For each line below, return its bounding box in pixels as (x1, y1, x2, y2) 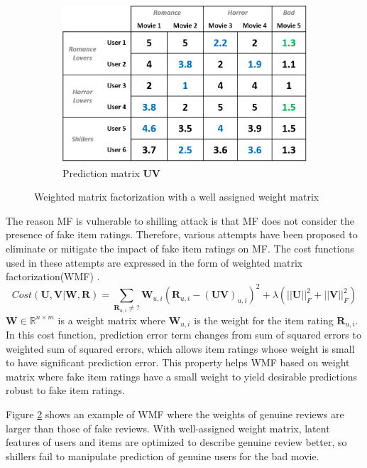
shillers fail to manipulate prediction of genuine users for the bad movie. (6, 448, 319, 463)
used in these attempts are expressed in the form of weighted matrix (6, 255, 303, 270)
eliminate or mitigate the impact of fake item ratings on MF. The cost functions (6, 241, 354, 256)
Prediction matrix (62, 165, 140, 180)
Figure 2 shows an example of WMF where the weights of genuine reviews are (6, 407, 344, 422)
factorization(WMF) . (6, 269, 100, 284)
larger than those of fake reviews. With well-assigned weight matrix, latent (6, 420, 330, 435)
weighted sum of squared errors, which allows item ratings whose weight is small (6, 341, 355, 356)
